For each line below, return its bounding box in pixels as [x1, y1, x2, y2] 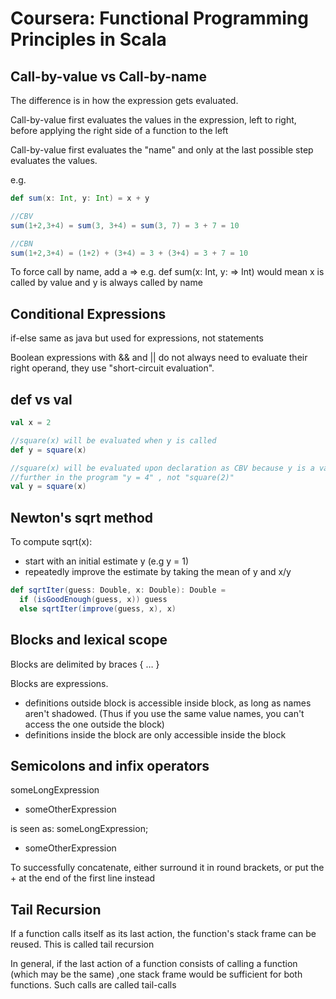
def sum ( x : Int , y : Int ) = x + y [10, 193, 150, 203]
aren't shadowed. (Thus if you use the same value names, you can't [24, 707, 305, 719]
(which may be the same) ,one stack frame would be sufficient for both [10, 968, 303, 981]
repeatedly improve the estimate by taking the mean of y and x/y [24, 566, 292, 578]
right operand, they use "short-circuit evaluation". [10, 362, 215, 374]
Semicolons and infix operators [10, 757, 210, 774]
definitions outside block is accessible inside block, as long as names [24, 697, 312, 709]
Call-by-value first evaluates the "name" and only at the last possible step [10, 144, 314, 156]
